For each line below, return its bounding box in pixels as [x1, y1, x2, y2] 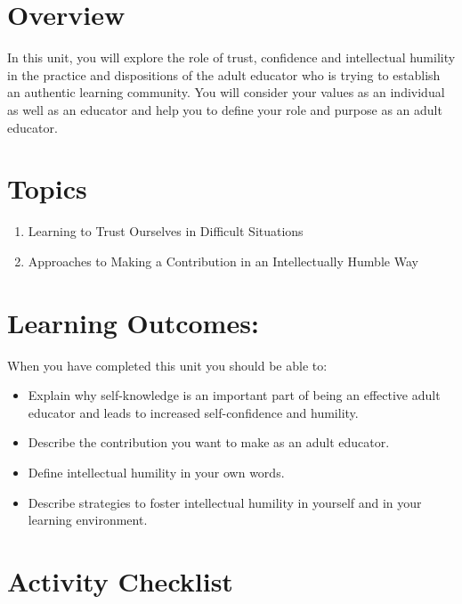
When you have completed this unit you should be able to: [7, 355, 328, 374]
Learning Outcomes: [7, 304, 259, 340]
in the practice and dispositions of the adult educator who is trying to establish [7, 65, 441, 84]
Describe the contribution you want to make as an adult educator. [28, 433, 390, 452]
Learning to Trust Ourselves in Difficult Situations [28, 222, 304, 241]
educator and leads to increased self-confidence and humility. [28, 403, 359, 421]
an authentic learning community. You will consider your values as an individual [7, 83, 445, 102]
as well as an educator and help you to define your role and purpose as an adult [7, 100, 442, 118]
